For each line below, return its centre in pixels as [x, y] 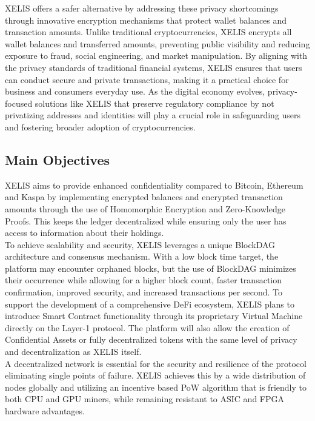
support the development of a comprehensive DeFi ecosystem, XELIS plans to [150, 304]
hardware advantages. [45, 411]
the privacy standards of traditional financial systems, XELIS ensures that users [154, 67]
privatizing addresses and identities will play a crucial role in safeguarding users [153, 115]
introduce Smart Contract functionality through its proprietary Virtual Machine [154, 316]
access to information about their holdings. [85, 233]
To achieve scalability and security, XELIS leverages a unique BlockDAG [140, 244]
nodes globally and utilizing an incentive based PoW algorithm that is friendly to [156, 387]
